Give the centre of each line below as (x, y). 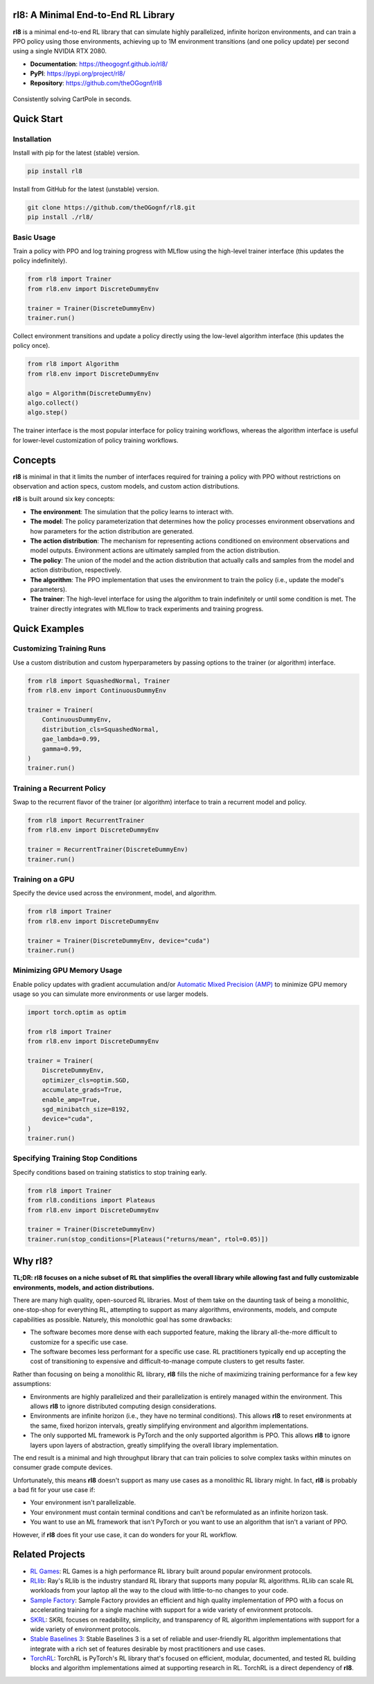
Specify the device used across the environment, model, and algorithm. (115, 893)
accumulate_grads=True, (82, 1090)
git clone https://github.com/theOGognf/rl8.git (112, 207)
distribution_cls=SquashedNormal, (100, 729)
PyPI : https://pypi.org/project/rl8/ (78, 73)
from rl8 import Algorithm (73, 364)
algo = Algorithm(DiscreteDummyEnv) (90, 393)
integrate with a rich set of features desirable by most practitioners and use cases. (148, 1649)
